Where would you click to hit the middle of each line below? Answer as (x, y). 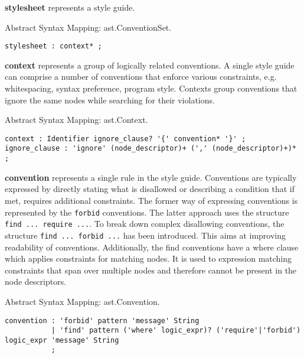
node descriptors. (36, 281)
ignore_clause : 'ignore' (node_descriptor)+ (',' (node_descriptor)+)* (151, 149)
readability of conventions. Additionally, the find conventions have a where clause (152, 247)
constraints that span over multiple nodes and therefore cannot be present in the (151, 270)
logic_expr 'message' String (62, 340)
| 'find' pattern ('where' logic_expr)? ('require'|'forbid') (176, 331)
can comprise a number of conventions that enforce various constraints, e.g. (141, 77)
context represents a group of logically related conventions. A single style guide (150, 65)
